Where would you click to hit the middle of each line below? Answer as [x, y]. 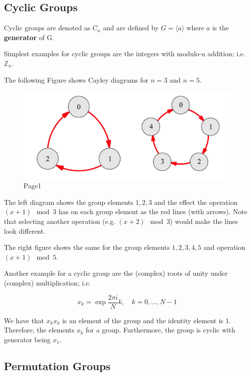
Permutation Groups [57, 365]
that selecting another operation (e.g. [60, 221]
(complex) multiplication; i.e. [47, 282]
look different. [25, 231]
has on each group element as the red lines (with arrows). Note [153, 211]
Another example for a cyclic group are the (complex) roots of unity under [116, 273]
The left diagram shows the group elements [69, 202]
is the [220, 28]
